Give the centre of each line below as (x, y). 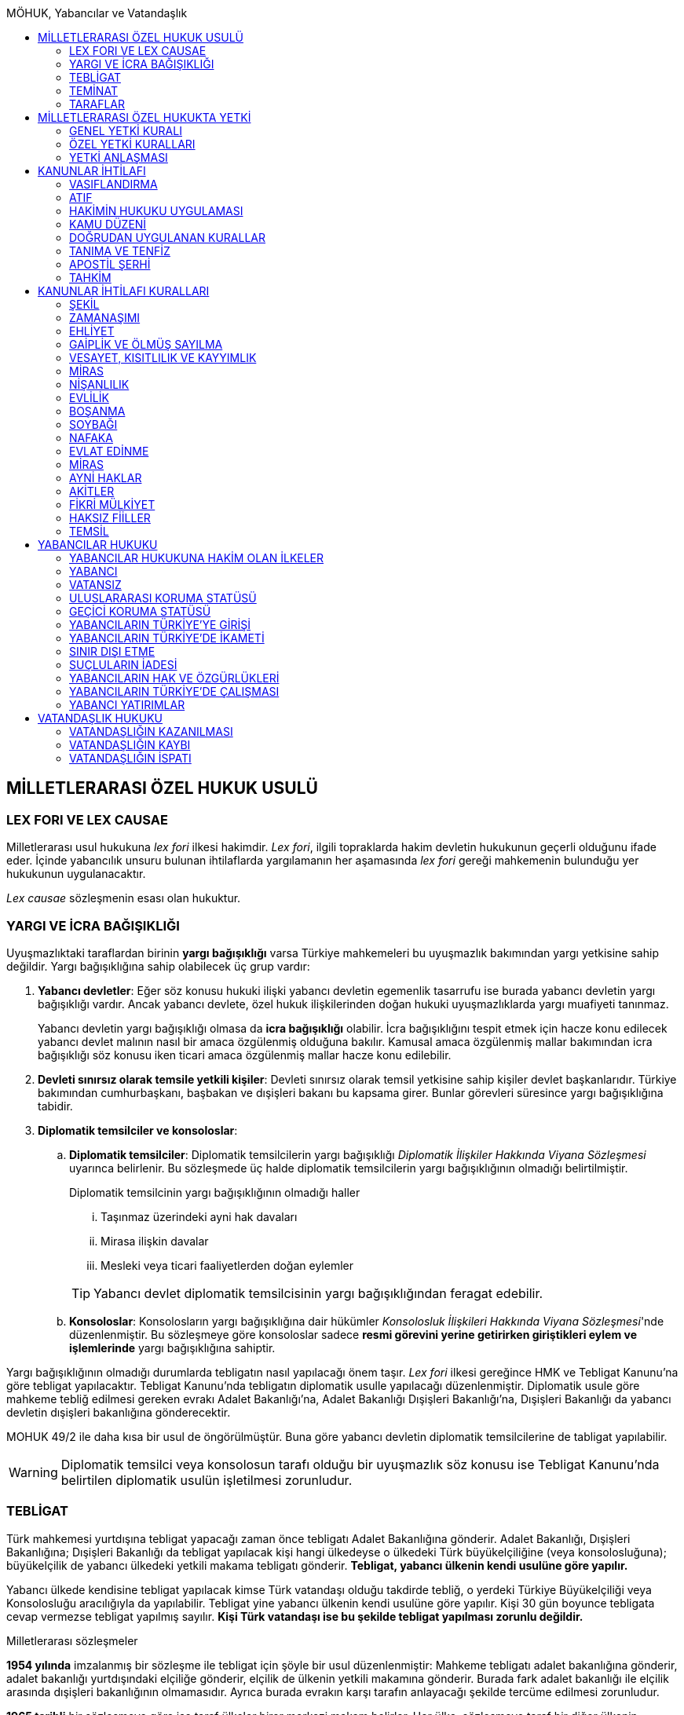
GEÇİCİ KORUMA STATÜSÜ (140, 611)
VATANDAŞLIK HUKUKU (100, 718)
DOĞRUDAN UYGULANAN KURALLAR (168, 238)
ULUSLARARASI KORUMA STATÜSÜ (163, 598)
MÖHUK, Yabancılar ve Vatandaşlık (97, 13)
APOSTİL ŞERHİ (110, 264)
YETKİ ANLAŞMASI (119, 157)
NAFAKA (91, 438)
